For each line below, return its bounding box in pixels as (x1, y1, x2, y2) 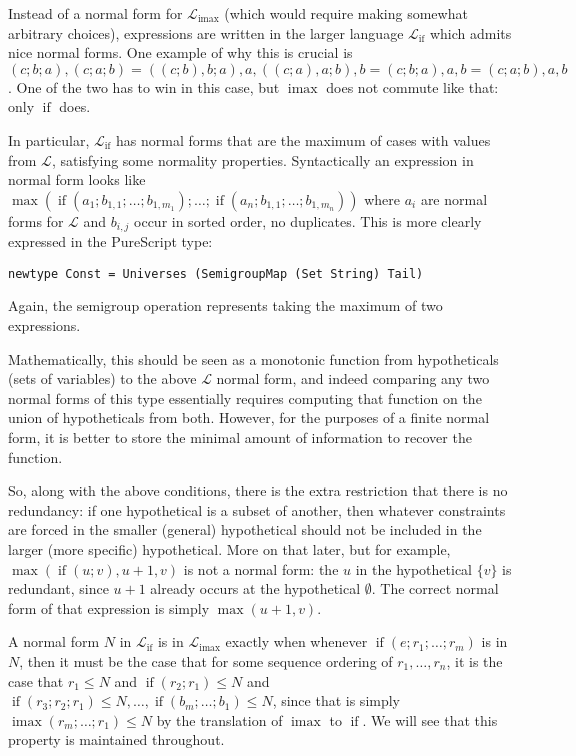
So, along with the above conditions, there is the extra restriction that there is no (8, 480, 508, 501)
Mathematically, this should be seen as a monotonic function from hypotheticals (8, 348, 499, 369)
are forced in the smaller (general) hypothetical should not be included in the (8, 519, 482, 540)
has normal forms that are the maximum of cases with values (116, 129, 491, 150)
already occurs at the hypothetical (150, 578, 361, 599)
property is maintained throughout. (8, 729, 225, 750)
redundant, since (8, 578, 109, 599)
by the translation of (156, 709, 283, 730)
